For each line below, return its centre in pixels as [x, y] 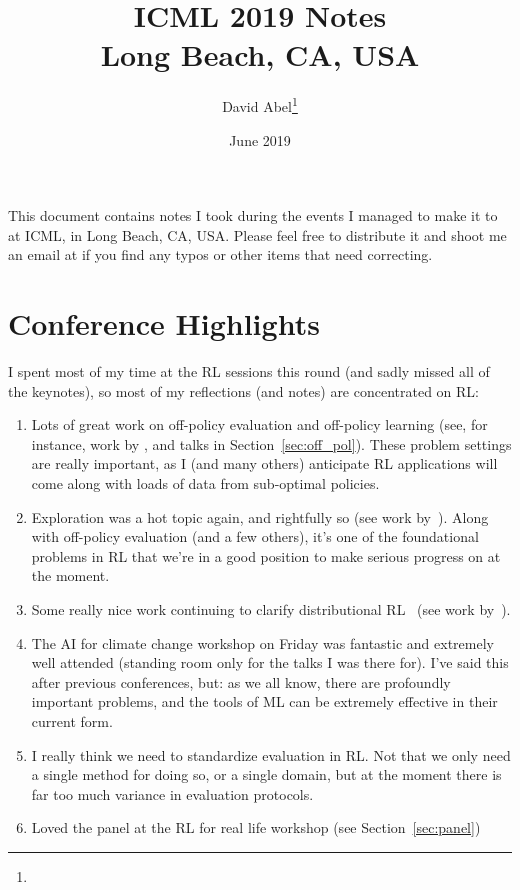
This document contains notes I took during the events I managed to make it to [253, 215]
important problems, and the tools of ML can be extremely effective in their [264, 701]
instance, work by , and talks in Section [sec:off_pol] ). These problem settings [271, 443]
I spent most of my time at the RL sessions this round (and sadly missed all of [249, 371]
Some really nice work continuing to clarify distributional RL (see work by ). [271, 609]
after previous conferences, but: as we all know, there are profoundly [241, 681]
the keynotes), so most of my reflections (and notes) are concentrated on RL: [244, 390]
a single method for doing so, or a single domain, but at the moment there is [266, 774]
